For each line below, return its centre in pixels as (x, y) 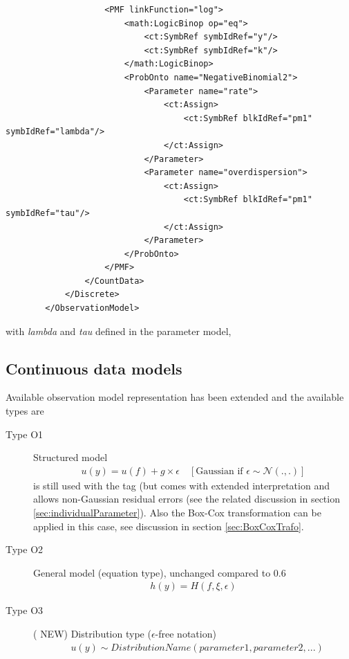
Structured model (70, 457)
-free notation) (186, 634)
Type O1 (25, 434)
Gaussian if (219, 471)
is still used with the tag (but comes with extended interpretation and (181, 485)
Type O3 (25, 610)
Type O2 (25, 549)
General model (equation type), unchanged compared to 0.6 (160, 572)
